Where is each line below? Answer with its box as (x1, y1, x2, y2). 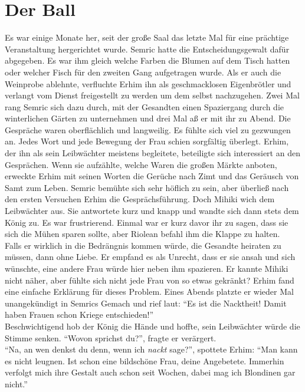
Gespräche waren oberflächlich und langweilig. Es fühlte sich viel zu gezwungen (5, 123, 291, 136)
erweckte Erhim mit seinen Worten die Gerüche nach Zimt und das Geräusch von (5, 170, 299, 182)
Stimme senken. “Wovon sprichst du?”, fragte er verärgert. (5, 331, 217, 344)
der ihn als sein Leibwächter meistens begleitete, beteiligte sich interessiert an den (5, 147, 300, 159)
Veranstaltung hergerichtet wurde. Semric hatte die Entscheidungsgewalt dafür (5, 42, 290, 55)
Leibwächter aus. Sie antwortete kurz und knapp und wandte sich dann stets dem (5, 205, 299, 217)
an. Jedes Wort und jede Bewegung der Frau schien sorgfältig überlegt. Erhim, (5, 135, 289, 147)
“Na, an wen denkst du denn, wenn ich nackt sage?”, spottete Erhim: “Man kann (5, 343, 298, 355)
